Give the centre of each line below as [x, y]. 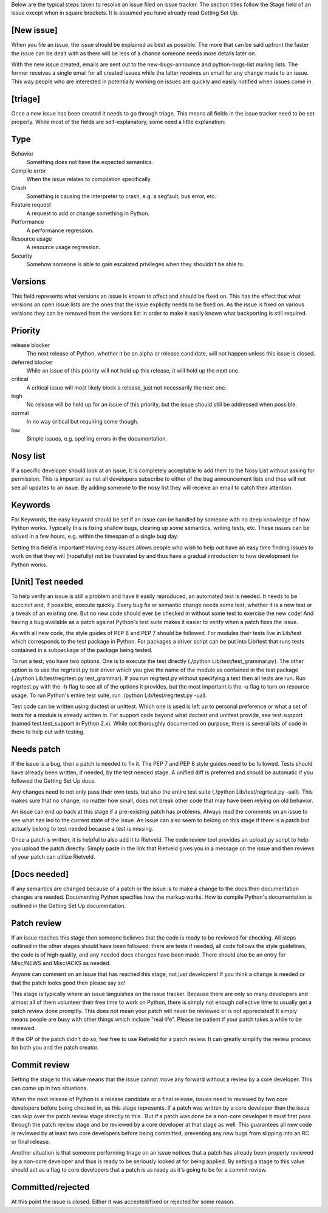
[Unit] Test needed [47, 582]
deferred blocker [32, 362]
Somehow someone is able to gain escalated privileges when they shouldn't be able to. [135, 264]
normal [20, 413]
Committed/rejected [50, 1187]
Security [22, 256]
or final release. [31, 1142]
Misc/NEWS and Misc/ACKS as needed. [61, 963]
